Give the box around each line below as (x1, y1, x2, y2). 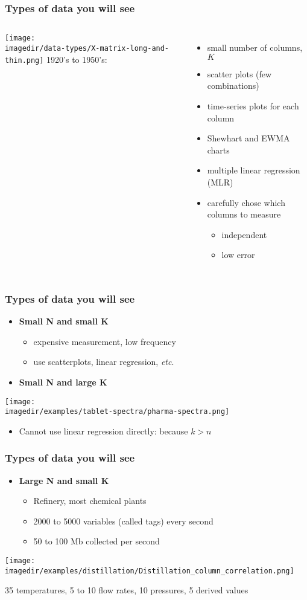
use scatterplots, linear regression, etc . (33, 355, 174, 368)
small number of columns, (207, 41, 303, 54)
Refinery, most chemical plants (33, 494, 147, 507)
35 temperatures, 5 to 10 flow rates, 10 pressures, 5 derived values (5, 584, 248, 596)
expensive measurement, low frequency (33, 335, 176, 347)
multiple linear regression (207, 164, 300, 176)
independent (221, 228, 267, 240)
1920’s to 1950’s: (46, 53, 107, 65)
